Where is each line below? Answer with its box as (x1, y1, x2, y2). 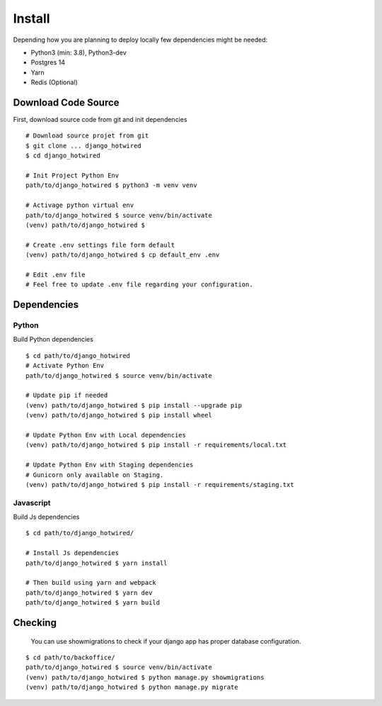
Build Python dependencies (13, 335, 93, 344)
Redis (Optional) (30, 78, 78, 86)
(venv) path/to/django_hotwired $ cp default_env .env (25, 251, 220, 259)
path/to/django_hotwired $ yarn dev (25, 588, 153, 597)
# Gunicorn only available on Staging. (25, 471, 164, 478)
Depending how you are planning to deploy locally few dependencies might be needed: (13, 35, 268, 44)
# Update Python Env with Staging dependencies (25, 461, 194, 469)
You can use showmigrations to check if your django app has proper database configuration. (30, 637, 301, 645)
